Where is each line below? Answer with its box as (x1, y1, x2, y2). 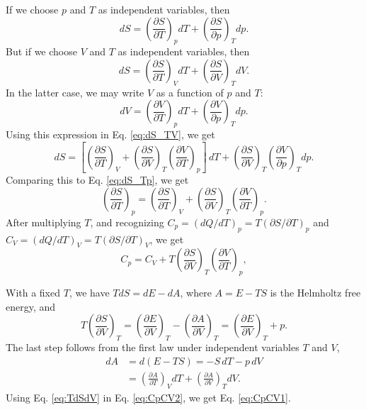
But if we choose (6, 44, 77, 59)
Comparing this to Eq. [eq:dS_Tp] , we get (6, 172, 189, 187)
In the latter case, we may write (6, 84, 144, 99)
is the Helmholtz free (270, 285, 361, 300)
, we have (69, 285, 110, 300)
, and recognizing (90, 214, 164, 229)
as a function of (156, 84, 224, 99)
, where (180, 285, 212, 300)
